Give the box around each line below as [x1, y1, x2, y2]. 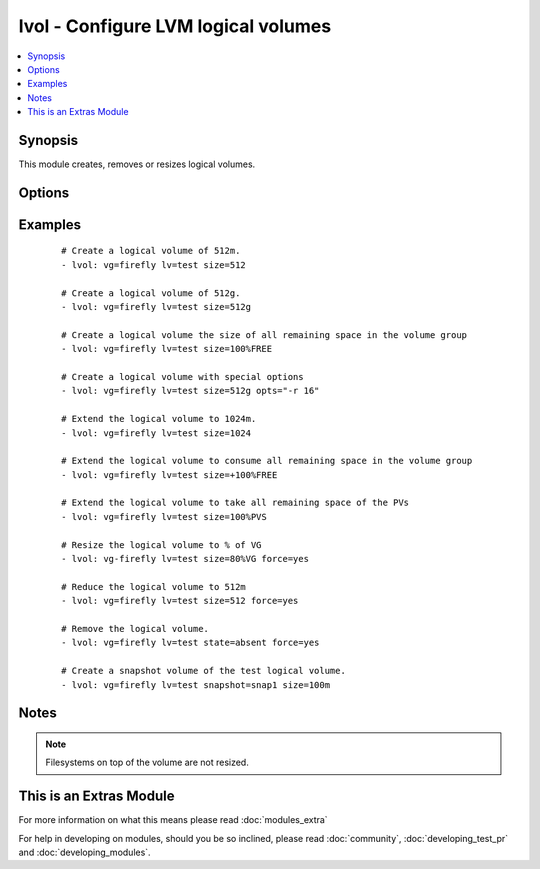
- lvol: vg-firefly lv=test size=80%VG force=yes [61, 553, 310, 565]
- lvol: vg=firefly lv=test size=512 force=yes [61, 595, 299, 607]
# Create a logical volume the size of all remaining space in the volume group [61, 329, 468, 340]
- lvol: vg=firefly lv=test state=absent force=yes [61, 637, 320, 649]
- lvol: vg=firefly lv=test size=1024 [61, 427, 252, 439]
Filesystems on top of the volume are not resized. [45, 756, 249, 769]
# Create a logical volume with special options [61, 371, 304, 382]
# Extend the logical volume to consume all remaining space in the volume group [61, 455, 473, 467]
